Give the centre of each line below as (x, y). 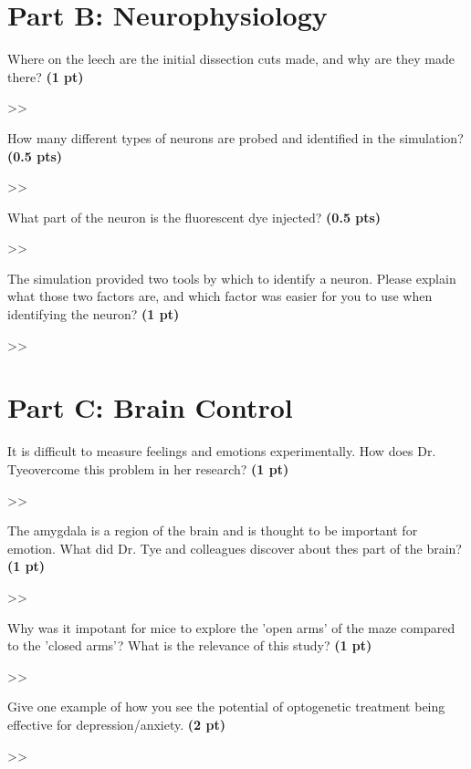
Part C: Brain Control (150, 407)
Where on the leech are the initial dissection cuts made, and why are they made (231, 59)
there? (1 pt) (46, 76)
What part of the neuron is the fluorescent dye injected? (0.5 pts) (194, 217)
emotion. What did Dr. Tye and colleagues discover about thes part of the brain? (235, 548)
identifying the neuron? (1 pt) (94, 314)
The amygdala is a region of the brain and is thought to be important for (213, 530)
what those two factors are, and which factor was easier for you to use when (220, 296)
